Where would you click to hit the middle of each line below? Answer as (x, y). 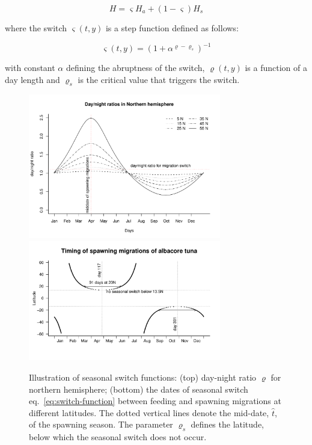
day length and (32, 79)
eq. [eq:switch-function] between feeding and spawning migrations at (155, 401)
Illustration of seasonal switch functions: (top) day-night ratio (143, 377)
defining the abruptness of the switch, (135, 68)
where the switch (36, 28)
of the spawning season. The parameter (101, 424)
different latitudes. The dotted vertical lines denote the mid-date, (149, 412)
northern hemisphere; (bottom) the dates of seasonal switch (139, 389)
